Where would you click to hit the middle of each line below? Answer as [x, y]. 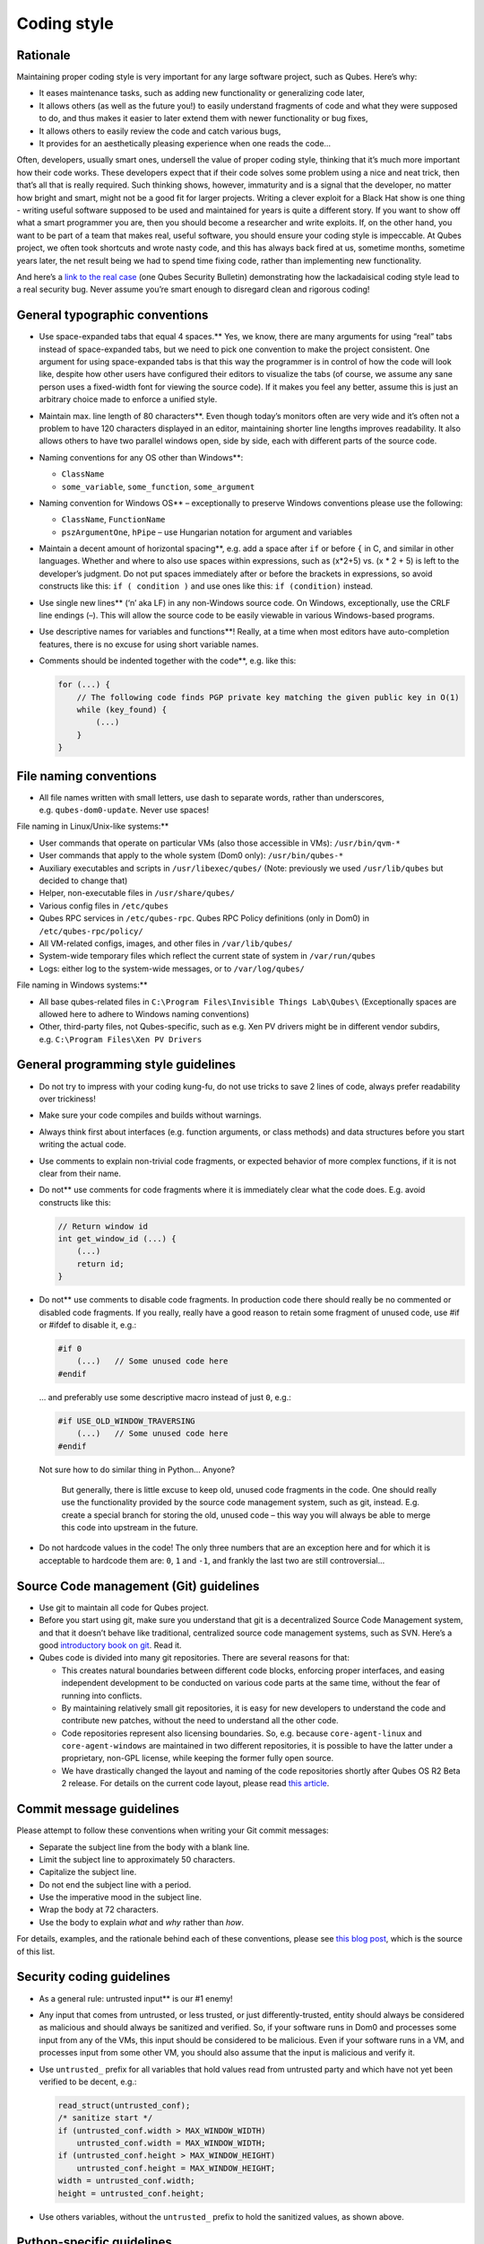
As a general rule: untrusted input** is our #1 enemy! [136, 1998]
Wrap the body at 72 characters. [99, 1910]
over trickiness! [67, 1099]
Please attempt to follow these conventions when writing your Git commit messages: [173, 1830]
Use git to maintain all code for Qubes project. [124, 1608]
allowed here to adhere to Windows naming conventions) [144, 1013]
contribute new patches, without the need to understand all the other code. [200, 1721]
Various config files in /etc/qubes [104, 906]
